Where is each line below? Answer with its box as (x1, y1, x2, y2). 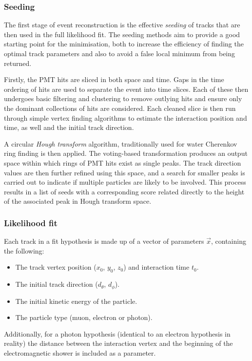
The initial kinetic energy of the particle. (15, 296, 137, 306)
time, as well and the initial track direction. (4, 122, 134, 132)
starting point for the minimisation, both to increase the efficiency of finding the (4, 39, 244, 49)
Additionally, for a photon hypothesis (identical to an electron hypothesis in (4, 328, 231, 339)
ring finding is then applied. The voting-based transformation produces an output (4, 148, 248, 158)
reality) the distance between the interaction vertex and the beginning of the (4, 338, 233, 348)
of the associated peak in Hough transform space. (4, 196, 152, 206)
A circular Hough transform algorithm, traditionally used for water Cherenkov (4, 138, 237, 149)
